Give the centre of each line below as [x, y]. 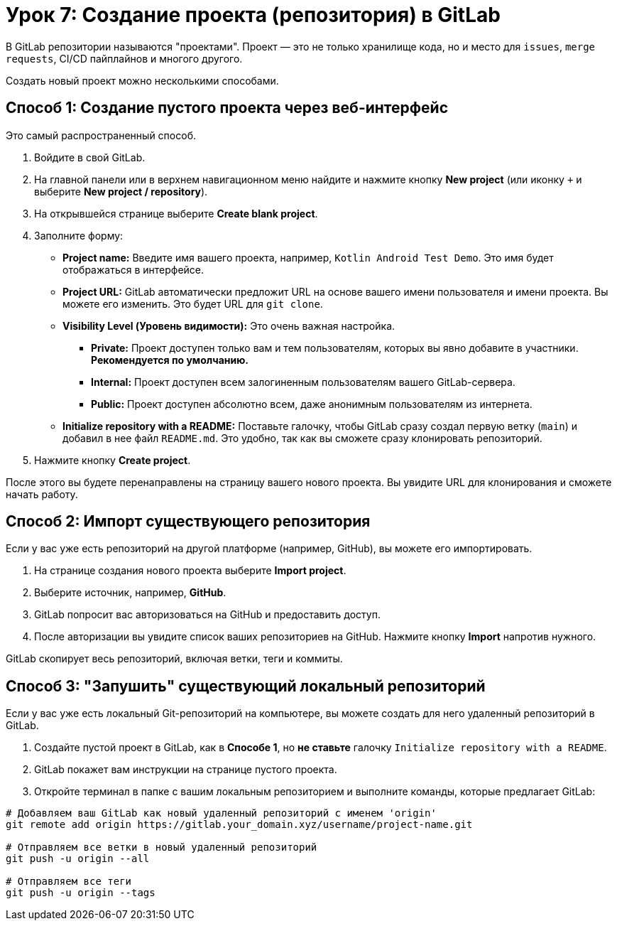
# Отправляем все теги [69, 882]
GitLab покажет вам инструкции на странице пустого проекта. [186, 770]
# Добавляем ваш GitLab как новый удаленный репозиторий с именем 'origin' [221, 813]
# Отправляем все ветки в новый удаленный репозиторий [162, 847]
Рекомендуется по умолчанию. [170, 360]
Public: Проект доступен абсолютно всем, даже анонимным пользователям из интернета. [312, 404]
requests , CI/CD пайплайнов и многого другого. [124, 58]
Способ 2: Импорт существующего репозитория [188, 522]
